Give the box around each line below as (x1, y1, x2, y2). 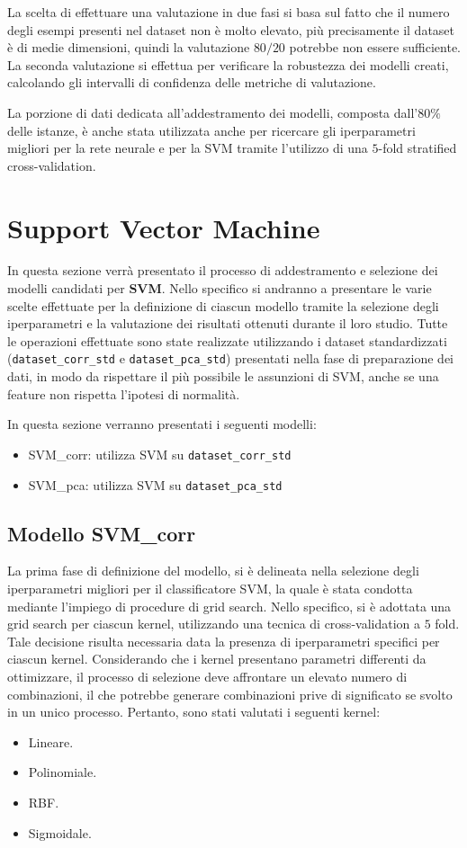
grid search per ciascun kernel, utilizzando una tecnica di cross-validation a (7, 614, 421, 633)
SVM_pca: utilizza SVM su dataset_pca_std (28, 475, 283, 494)
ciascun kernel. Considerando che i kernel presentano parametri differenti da (7, 649, 427, 668)
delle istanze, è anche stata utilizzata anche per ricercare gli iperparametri (7, 121, 416, 139)
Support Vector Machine (7, 209, 320, 245)
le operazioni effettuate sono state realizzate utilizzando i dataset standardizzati (7, 331, 447, 350)
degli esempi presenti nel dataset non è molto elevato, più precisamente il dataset (7, 20, 455, 39)
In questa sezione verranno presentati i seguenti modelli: (7, 415, 317, 433)
